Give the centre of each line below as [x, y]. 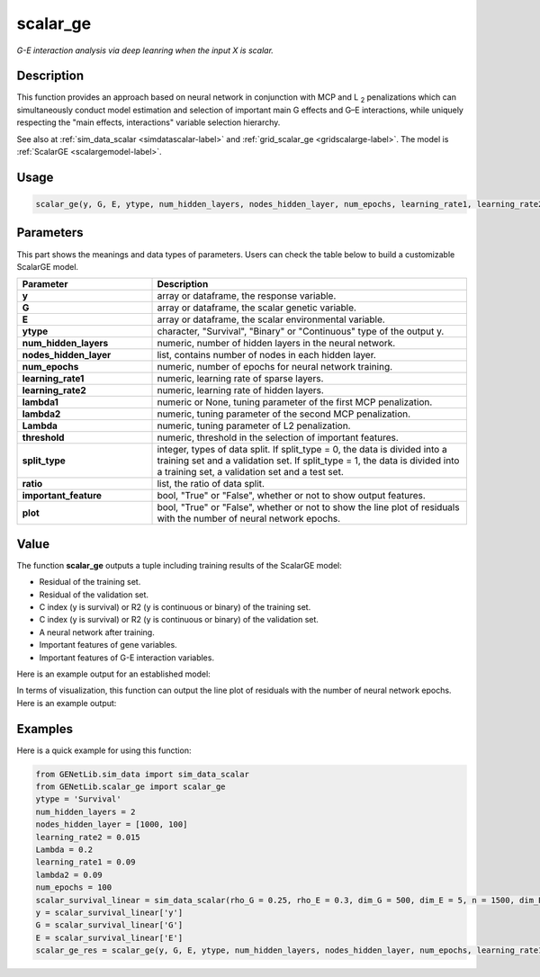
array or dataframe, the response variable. [247, 296]
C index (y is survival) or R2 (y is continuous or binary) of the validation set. [179, 620]
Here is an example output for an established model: [113, 674]
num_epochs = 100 [74, 887]
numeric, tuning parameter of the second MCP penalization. [284, 414]
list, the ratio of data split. [211, 484]
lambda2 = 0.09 [69, 874]
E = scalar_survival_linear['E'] [109, 937]
